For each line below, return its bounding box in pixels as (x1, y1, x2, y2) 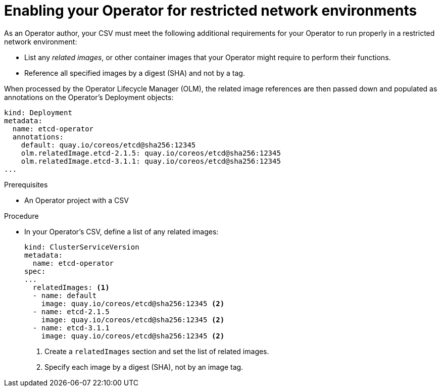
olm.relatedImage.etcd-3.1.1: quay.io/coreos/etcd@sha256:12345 (21, 157, 281, 165)
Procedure (4, 211, 39, 220)
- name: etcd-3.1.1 (32, 323, 110, 332)
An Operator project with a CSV (24, 196, 129, 205)
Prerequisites (4, 180, 48, 189)
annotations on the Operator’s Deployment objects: (4, 92, 174, 102)
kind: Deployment (4, 108, 72, 117)
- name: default (32, 291, 97, 300)
